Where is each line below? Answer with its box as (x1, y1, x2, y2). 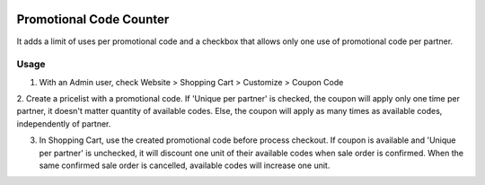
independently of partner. (16, 118, 111, 129)
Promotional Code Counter (16, 12, 170, 27)
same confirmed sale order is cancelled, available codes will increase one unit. (39, 160, 331, 171)
